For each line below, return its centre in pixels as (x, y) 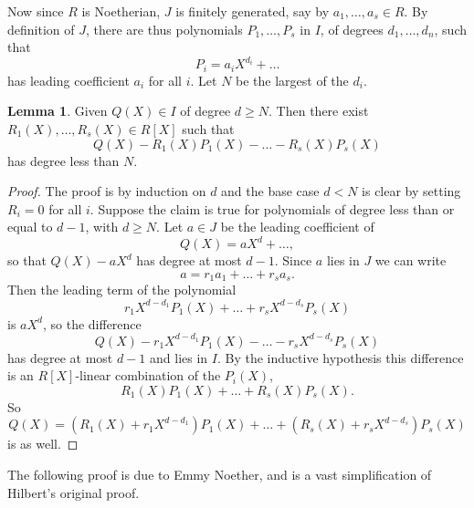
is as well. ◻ (43, 444)
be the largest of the (292, 80)
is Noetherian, (121, 11)
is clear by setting (411, 191)
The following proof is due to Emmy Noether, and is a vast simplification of (220, 474)
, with (102, 227)
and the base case (270, 191)
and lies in (179, 357)
